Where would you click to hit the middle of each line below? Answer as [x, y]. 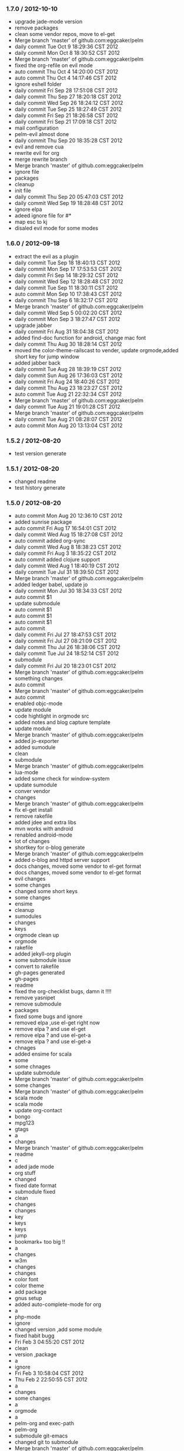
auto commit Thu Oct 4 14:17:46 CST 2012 [66, 78]
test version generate [40, 453]
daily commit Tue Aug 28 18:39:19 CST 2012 [68, 369]
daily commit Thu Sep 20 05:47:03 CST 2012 [69, 197]
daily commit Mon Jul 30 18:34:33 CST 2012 [68, 591]
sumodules [28, 916]
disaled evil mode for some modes [56, 228]
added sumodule [35, 748]
